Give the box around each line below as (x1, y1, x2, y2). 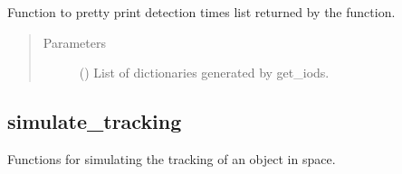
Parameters (43, 32, 106, 51)
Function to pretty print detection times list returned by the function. (7, 3, 396, 21)
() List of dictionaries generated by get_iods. (79, 63, 330, 82)
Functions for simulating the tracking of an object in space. (7, 149, 336, 168)
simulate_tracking (7, 107, 182, 135)
